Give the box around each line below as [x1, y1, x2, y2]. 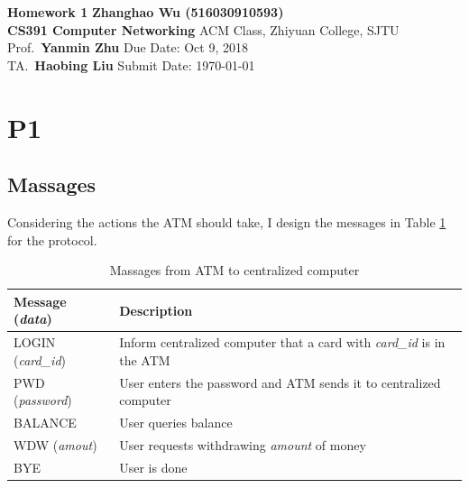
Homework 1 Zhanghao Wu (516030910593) [7, 3, 284, 21]
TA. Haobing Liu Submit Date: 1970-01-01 [7, 55, 255, 74]
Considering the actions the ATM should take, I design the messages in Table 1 [7, 212, 446, 231]
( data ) [14, 309, 52, 328]
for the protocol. [7, 230, 97, 249]
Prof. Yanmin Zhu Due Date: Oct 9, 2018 [7, 38, 248, 57]
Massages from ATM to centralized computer [109, 261, 360, 280]
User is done [119, 457, 188, 476]
